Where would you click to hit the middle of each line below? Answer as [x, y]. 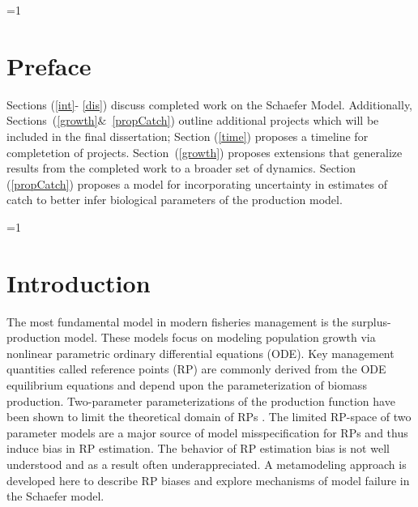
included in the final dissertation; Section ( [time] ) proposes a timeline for [188, 136]
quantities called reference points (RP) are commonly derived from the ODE [196, 369]
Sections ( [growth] [52, 120]
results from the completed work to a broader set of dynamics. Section [181, 168]
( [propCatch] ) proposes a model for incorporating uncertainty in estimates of [197, 183]
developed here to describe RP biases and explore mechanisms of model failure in [208, 480]
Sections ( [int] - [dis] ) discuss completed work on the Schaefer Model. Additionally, [210, 104]
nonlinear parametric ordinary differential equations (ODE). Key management [200, 353]
